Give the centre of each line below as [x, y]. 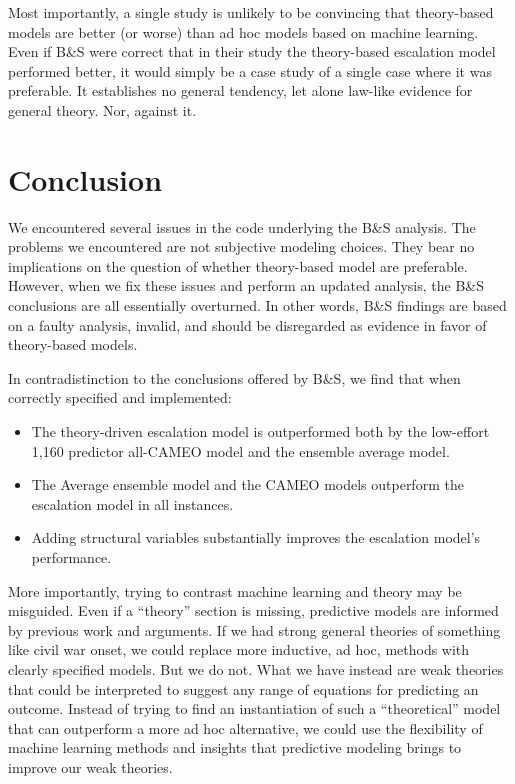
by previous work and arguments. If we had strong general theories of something [254, 629]
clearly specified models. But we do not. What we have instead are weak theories [256, 668]
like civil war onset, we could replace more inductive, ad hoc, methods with [239, 649]
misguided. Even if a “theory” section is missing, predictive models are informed [253, 610]
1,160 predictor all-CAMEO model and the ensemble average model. [240, 450]
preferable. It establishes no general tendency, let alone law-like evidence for [240, 90]
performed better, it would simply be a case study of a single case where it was [250, 70]
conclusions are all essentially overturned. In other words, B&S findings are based [257, 305]
